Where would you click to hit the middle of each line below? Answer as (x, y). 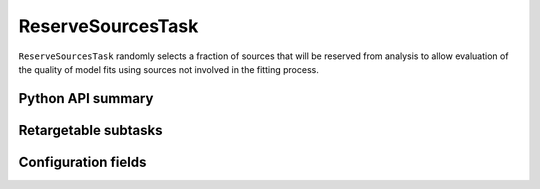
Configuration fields (82, 161)
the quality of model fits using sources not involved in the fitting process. (168, 69)
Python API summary (86, 98)
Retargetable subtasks (91, 130)
